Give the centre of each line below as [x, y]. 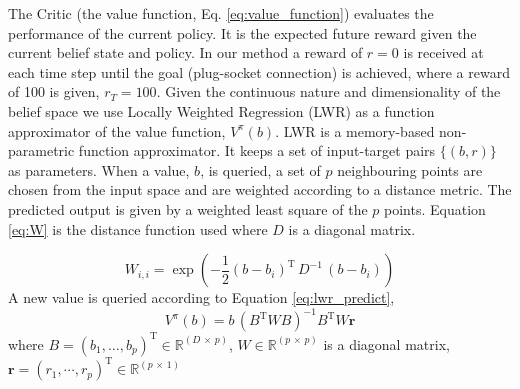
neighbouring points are [410, 169]
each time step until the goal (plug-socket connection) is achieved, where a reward [259, 71]
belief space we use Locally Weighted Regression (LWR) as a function [221, 110]
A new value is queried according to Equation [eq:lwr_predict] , [201, 297]
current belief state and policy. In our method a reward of [185, 52]
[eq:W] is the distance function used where [138, 228]
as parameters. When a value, [99, 169]
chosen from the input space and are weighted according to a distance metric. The [260, 189]
